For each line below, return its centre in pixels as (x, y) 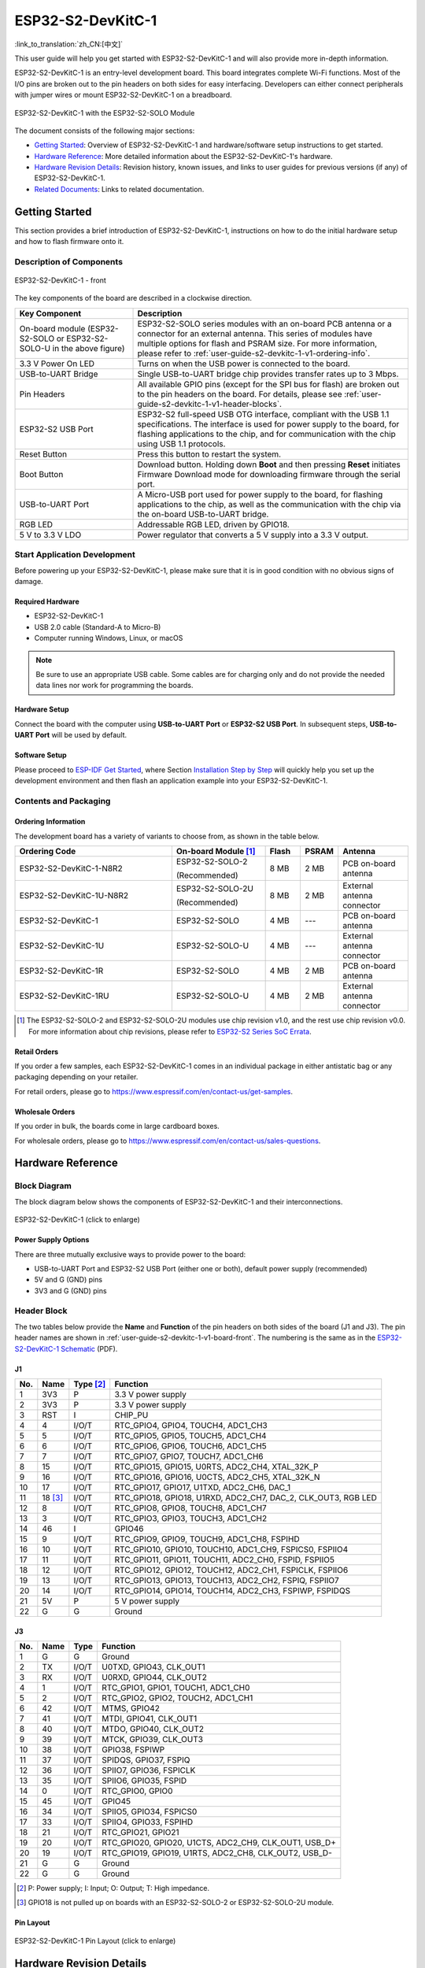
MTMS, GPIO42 (131, 1708)
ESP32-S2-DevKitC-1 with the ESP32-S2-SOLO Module (105, 113)
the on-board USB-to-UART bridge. (203, 514)
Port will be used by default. (81, 735)
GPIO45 (116, 1801)
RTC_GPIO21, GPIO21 (140, 1833)
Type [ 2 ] (90, 1384)
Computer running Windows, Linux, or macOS (109, 638)
